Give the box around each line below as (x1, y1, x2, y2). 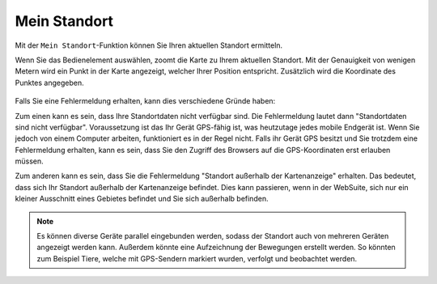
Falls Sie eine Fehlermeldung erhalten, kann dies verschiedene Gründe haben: (15, 96, 276, 106)
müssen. (15, 156, 44, 166)
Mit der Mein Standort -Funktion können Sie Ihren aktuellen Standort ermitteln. (15, 40, 283, 50)
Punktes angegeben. (15, 78, 84, 87)
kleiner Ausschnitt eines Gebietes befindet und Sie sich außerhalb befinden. (15, 194, 269, 204)
